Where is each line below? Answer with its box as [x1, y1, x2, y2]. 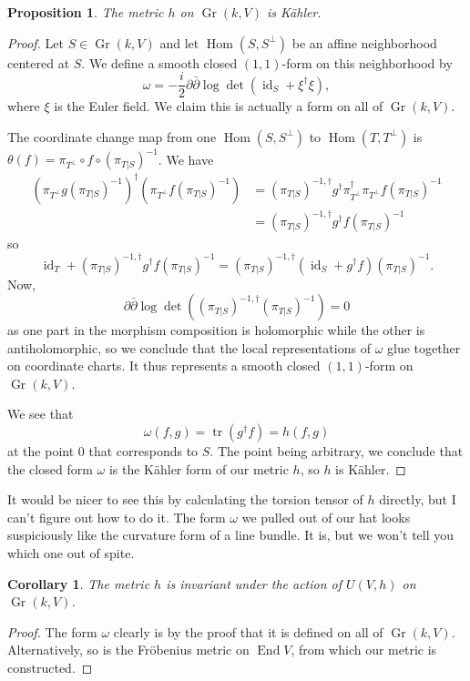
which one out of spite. [7, 544, 135, 563]
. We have [158, 149, 214, 168]
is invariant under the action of [166, 574, 342, 593]
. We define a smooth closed [81, 53, 238, 72]
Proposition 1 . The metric [7, 3, 164, 21]
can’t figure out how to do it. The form [7, 507, 226, 526]
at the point [7, 442, 75, 461]
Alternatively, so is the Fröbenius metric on [7, 640, 250, 659]
